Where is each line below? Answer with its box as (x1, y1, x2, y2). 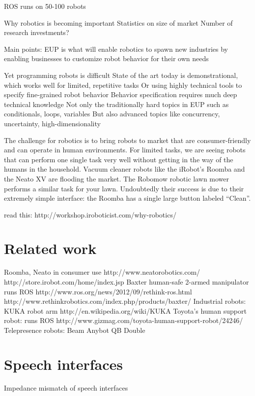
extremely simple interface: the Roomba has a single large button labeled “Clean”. (4, 193, 251, 203)
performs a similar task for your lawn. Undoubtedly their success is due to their (4, 183, 244, 193)
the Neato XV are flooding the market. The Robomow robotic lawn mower (4, 173, 229, 183)
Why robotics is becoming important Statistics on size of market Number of (4, 17, 233, 28)
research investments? (4, 27, 69, 37)
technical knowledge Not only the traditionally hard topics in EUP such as (4, 99, 229, 109)
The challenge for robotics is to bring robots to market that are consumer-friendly (4, 135, 251, 145)
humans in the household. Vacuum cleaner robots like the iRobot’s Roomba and (4, 164, 245, 174)
